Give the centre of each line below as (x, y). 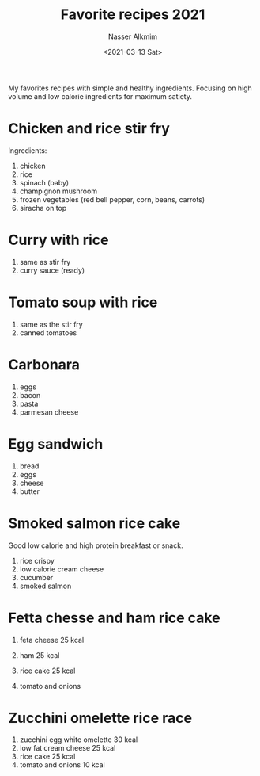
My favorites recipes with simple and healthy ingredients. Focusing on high (130, 88)
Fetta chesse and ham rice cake (114, 618)
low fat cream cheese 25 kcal (68, 748)
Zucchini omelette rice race (100, 718)
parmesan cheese (49, 412)
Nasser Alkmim (133, 36)
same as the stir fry (51, 324)
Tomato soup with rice (83, 302)
